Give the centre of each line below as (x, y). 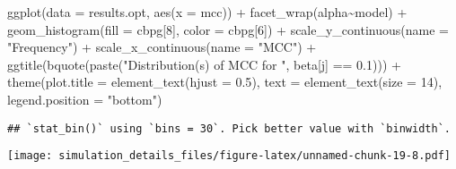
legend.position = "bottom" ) (85, 99)
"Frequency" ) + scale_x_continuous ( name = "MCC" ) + (162, 47)
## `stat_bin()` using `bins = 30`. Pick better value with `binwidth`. (229, 128)
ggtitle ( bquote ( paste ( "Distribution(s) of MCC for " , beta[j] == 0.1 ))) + (204, 64)
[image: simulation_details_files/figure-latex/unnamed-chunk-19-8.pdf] (229, 156)
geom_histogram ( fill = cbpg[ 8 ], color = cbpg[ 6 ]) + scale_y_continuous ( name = (228, 29)
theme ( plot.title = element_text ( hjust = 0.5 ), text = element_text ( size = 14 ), (225, 82)
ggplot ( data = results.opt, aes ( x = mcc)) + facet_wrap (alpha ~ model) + (207, 12)
